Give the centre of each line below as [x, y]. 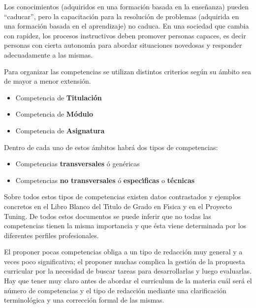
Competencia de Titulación [59, 97]
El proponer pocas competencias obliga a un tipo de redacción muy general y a [123, 252]
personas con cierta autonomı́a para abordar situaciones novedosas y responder [123, 45]
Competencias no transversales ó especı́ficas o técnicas [105, 180]
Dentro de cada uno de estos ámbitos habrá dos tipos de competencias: [111, 147]
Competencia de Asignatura [60, 130]
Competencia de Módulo [54, 114]
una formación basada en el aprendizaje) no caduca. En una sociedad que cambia [127, 26]
